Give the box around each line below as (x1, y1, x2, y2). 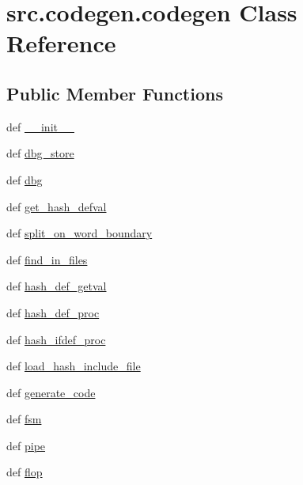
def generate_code (6, 384, 96, 400)
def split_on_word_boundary (6, 225, 153, 241)
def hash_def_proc (6, 304, 100, 320)
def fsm (6, 411, 42, 427)
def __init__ (6, 118, 74, 135)
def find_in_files (6, 251, 88, 267)
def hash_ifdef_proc (6, 331, 106, 347)
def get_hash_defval (6, 198, 107, 214)
